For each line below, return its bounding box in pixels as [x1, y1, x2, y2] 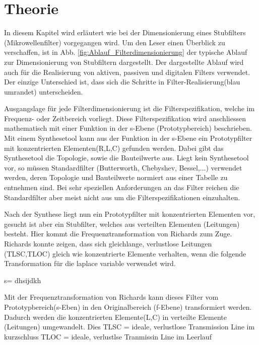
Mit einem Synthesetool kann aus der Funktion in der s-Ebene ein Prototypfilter [4, 133, 252, 143]
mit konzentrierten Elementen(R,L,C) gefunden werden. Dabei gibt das [4, 142, 224, 153]
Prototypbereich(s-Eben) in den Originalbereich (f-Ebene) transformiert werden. [4, 301, 252, 312]
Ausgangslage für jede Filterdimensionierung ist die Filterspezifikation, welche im [4, 103, 255, 114]
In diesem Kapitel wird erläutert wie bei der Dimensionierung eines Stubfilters [4, 27, 246, 38]
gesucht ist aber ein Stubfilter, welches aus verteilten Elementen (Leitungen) [4, 218, 240, 229]
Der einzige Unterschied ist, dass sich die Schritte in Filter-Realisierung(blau [4, 76, 240, 87]
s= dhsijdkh [4, 275, 41, 285]
